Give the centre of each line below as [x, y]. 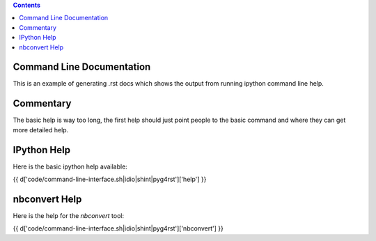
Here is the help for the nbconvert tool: [69, 215]
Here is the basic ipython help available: [70, 166]
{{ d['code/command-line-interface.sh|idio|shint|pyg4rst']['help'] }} [110, 179]
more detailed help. [41, 130]
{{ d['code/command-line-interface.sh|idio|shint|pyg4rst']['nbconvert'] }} [118, 228]
